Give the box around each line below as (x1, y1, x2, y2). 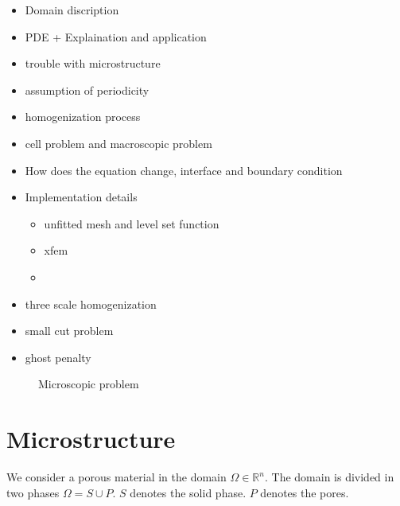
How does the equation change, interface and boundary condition (25, 162, 343, 178)
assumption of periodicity (25, 81, 150, 98)
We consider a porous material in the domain (6, 469, 227, 485)
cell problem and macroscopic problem (25, 134, 212, 151)
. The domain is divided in (264, 469, 394, 485)
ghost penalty (25, 348, 91, 365)
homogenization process (25, 108, 141, 125)
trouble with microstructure (25, 55, 161, 72)
